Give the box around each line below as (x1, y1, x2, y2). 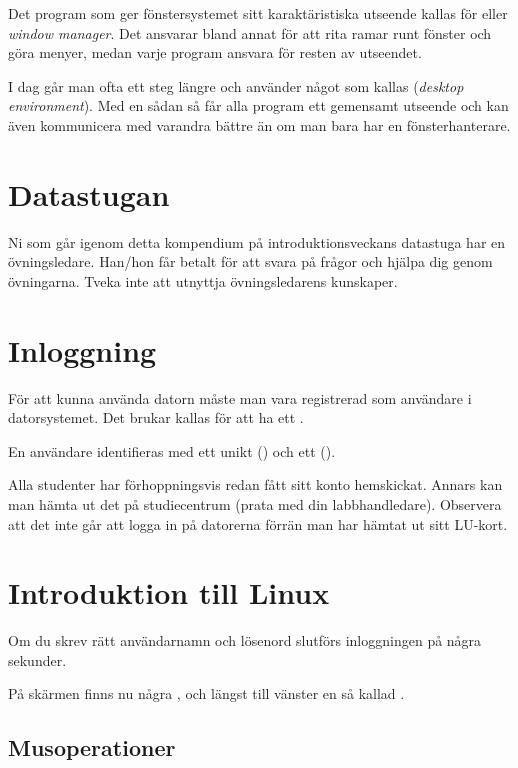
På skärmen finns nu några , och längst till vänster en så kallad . (8, 683, 405, 704)
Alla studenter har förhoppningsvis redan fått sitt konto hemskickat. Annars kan (8, 474, 503, 495)
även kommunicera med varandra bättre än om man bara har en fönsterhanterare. (8, 114, 511, 135)
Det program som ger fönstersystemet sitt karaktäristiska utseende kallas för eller (8, 3, 508, 23)
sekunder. (8, 649, 67, 670)
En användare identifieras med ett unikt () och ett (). (8, 440, 336, 461)
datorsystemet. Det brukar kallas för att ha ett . (8, 407, 304, 428)
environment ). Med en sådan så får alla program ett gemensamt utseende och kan (8, 95, 509, 116)
